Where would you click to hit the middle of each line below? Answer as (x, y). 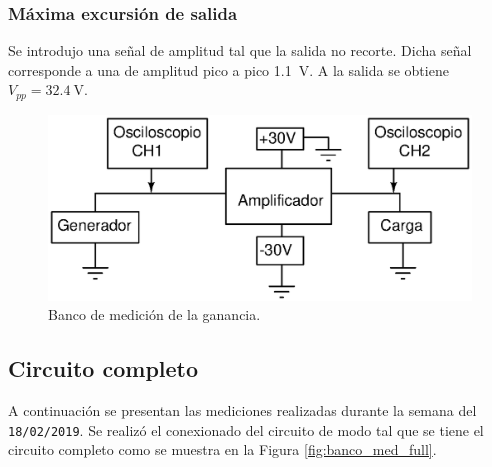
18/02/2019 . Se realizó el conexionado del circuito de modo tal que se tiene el (246, 429)
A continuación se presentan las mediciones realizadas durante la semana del (242, 410)
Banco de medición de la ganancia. (154, 314)
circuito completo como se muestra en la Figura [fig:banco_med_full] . (222, 449)
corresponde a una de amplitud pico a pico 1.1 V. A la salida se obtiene (228, 69)
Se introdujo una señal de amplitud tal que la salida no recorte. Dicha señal (240, 50)
